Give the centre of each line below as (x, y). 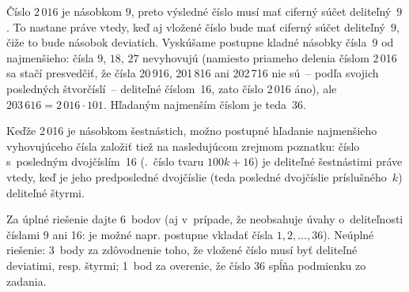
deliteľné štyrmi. (45, 192)
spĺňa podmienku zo (317, 265)
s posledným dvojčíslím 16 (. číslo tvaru (105, 161)
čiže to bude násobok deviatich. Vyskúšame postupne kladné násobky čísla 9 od (200, 42)
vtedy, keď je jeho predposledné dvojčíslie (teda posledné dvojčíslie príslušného (197, 176)
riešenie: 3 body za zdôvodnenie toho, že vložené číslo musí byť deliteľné (182, 250)
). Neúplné (348, 234)
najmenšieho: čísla (50, 57)
